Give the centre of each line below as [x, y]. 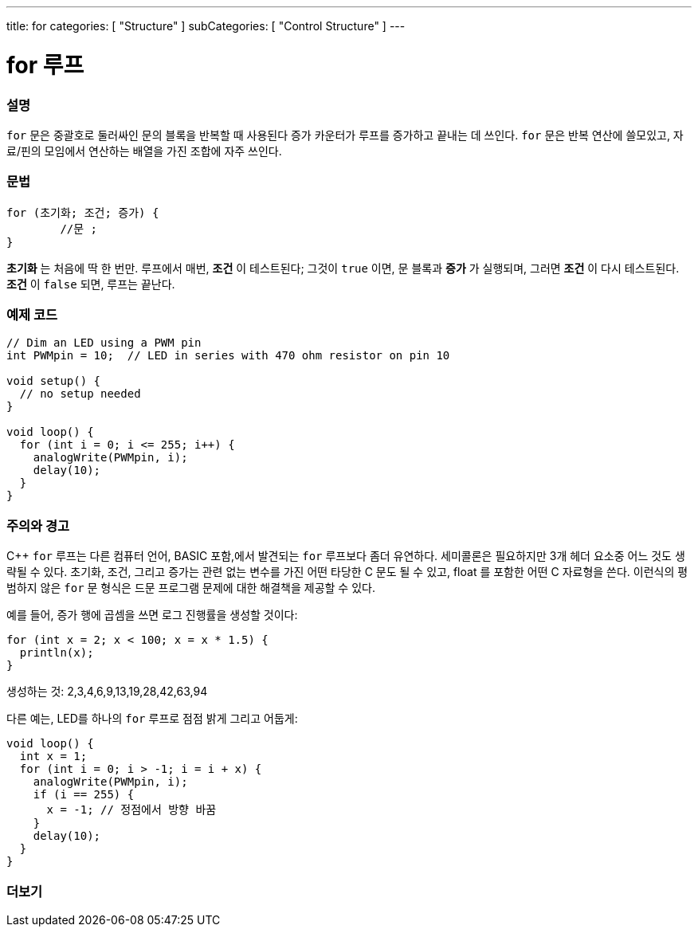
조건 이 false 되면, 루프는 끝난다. [91, 284]
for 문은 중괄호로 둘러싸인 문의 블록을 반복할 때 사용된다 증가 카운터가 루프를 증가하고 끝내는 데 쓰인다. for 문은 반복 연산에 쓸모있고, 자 [345, 135]
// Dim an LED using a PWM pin [104, 343]
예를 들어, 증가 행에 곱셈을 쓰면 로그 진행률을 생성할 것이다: [152, 615]
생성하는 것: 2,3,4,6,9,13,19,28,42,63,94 [107, 692]
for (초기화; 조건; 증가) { [83, 212]
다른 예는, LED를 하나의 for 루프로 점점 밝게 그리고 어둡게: [152, 719]
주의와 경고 [38, 525]
